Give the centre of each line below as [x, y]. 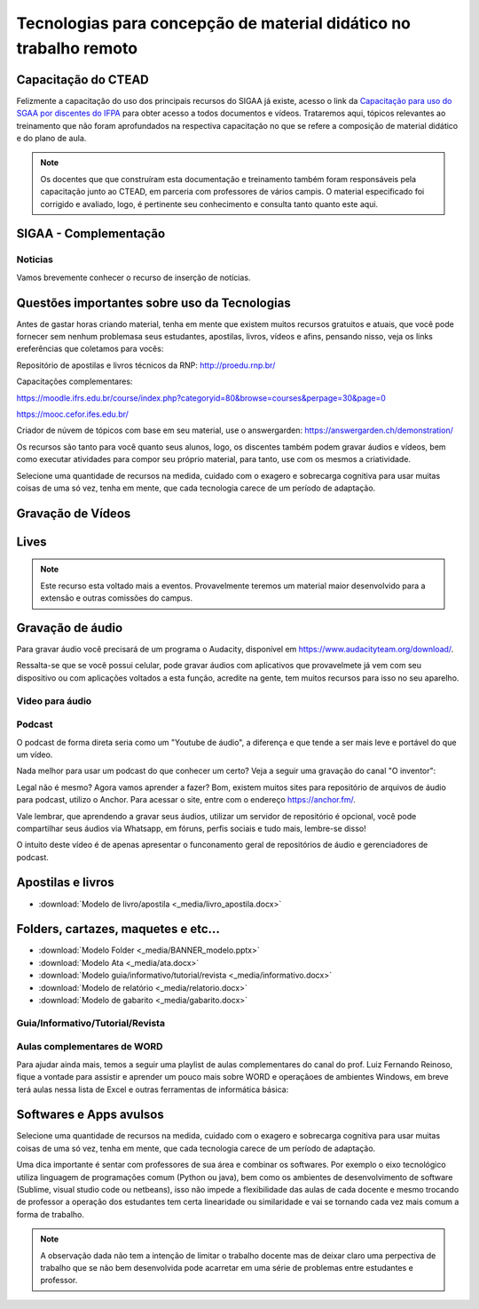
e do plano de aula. [51, 139]
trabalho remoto [77, 48]
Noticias [35, 259]
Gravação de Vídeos [74, 513]
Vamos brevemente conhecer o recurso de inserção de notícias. [133, 277]
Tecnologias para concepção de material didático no [214, 23]
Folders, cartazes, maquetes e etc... [118, 929]
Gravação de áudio [70, 628]
